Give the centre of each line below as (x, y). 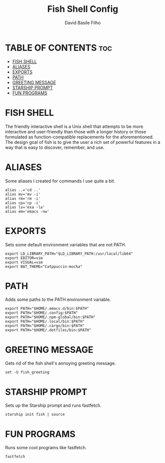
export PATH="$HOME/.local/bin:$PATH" (45, 322)
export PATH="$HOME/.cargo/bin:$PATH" (45, 326)
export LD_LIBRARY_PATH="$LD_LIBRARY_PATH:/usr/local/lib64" (69, 254)
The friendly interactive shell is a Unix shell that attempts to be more (74, 126)
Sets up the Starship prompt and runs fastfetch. (53, 405)
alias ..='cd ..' (23, 190)
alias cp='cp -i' (23, 203)
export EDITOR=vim (24, 258)
